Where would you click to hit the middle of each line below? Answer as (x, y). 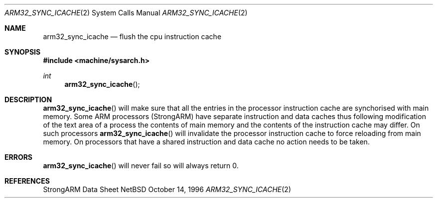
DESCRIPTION (28, 100)
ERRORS (19, 157)
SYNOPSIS (23, 52)
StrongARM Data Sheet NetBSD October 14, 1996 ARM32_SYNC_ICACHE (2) (167, 189)
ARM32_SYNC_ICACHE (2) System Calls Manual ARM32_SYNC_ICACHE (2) (126, 13)
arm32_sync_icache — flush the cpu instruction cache (132, 36)
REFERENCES (27, 181)
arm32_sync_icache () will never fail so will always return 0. (141, 166)
